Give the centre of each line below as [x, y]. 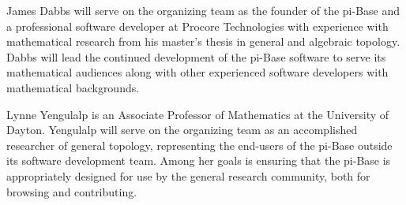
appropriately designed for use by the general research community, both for [188, 175]
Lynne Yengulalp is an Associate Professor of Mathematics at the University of [198, 114]
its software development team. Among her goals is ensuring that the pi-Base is [199, 160]
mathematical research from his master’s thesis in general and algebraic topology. [203, 41]
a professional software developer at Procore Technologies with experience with [197, 26]
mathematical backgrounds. [73, 87]
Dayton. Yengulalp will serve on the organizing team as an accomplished [182, 130]
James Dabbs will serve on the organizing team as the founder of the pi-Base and [203, 10]
